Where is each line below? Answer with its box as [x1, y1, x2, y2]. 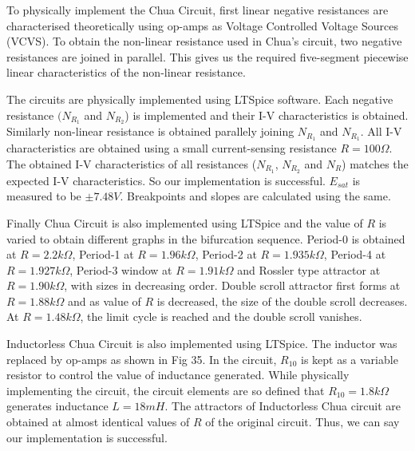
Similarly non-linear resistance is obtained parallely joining [6, 123, 294, 140]
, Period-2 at [195, 246, 257, 263]
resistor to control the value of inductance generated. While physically [6, 366, 350, 383]
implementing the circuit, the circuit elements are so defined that [6, 382, 325, 398]
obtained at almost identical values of [6, 413, 190, 430]
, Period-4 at [323, 246, 386, 263]
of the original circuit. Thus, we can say [205, 413, 400, 430]
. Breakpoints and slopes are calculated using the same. [120, 188, 391, 204]
